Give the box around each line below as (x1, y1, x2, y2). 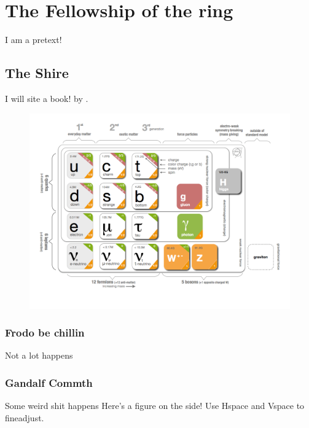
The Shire (5, 63, 69, 82)
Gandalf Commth (5, 375, 93, 390)
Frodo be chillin (5, 325, 85, 340)
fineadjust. (5, 411, 44, 424)
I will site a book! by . (5, 91, 88, 104)
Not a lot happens (5, 349, 73, 362)
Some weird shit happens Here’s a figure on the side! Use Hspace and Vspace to (5, 399, 305, 412)
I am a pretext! (5, 33, 62, 46)
